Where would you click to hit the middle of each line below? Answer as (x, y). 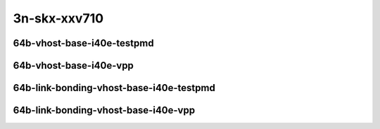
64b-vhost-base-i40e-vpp (73, 66)
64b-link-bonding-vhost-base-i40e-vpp (104, 110)
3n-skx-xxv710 (58, 18)
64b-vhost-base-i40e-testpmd (83, 43)
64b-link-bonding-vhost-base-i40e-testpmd (114, 88)
